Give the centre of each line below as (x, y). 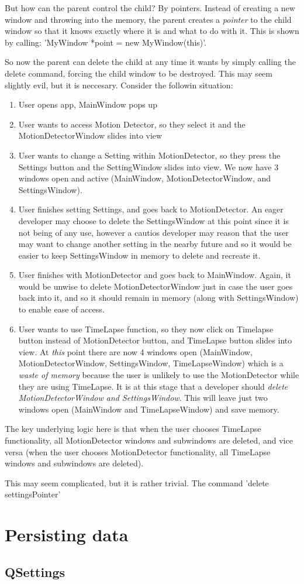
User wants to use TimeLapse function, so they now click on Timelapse (146, 329)
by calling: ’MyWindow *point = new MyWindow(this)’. (106, 42)
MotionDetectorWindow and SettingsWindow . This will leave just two (143, 398)
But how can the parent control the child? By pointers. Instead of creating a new (150, 8)
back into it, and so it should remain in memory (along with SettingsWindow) (158, 298)
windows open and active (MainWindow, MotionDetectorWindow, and (145, 178)
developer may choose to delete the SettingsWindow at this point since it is (153, 220)
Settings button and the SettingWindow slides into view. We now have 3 (148, 166)
